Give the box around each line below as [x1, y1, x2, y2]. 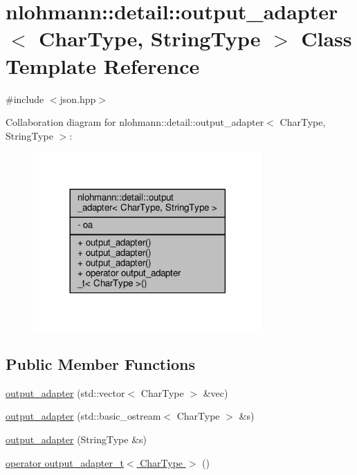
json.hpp [59, 91, 96, 106]
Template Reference [6, 51, 200, 80]
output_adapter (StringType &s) [6, 432, 147, 446]
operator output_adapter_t [6, 455, 124, 469]
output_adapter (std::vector [6, 385, 125, 400]
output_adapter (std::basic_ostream [6, 409, 161, 423]
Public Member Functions [6, 353, 195, 374]
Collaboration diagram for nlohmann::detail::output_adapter [6, 115, 264, 129]
